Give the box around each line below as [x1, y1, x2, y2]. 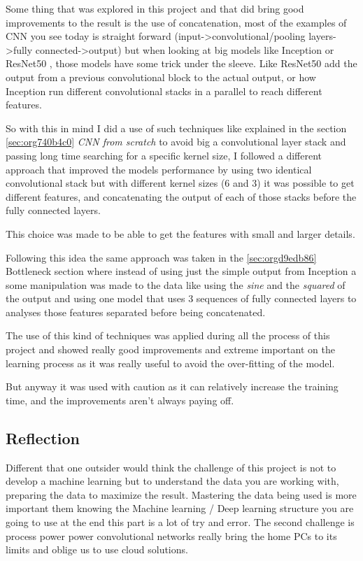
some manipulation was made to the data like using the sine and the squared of [6, 277, 346, 292]
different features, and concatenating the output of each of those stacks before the [6, 189, 357, 204]
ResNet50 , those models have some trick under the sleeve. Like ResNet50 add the [6, 56, 357, 71]
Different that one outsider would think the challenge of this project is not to [6, 460, 336, 474]
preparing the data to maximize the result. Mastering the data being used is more [6, 487, 357, 502]
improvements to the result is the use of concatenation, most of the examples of [6, 15, 347, 29]
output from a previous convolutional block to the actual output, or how [6, 69, 316, 84]
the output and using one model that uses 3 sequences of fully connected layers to [6, 291, 357, 306]
